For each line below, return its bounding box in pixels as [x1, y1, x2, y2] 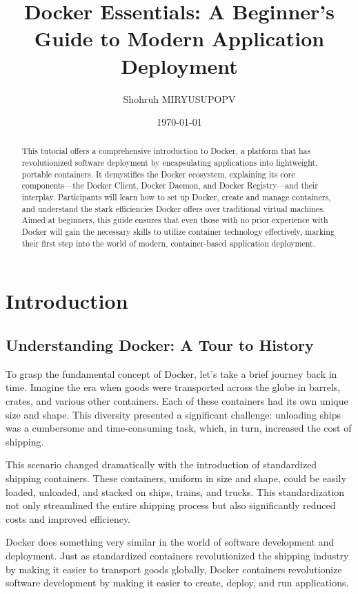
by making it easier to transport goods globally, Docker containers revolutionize [6, 562, 342, 576]
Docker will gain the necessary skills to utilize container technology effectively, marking [21, 226, 335, 238]
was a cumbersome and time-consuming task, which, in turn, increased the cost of [6, 421, 352, 435]
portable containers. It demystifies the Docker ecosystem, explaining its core [21, 168, 295, 180]
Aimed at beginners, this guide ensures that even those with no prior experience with [21, 214, 328, 226]
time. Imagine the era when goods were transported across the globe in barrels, [6, 380, 341, 394]
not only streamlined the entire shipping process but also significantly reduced [6, 498, 336, 512]
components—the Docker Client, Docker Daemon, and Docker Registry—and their [21, 180, 318, 191]
